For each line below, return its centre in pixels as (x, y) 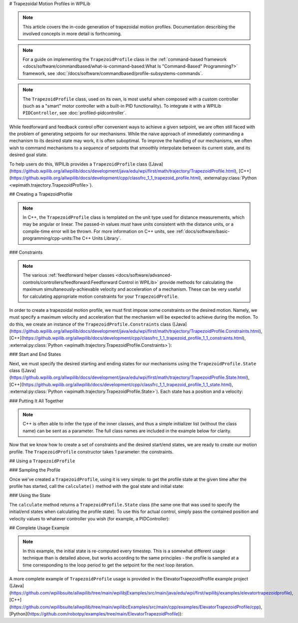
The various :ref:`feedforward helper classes (69, 275)
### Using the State (30, 495)
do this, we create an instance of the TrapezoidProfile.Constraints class (90, 324)
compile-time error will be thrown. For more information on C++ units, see (99, 231)
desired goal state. (28, 155)
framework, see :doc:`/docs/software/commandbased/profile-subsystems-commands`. (113, 73)
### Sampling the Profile (35, 470)
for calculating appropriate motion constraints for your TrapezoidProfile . (101, 296)
